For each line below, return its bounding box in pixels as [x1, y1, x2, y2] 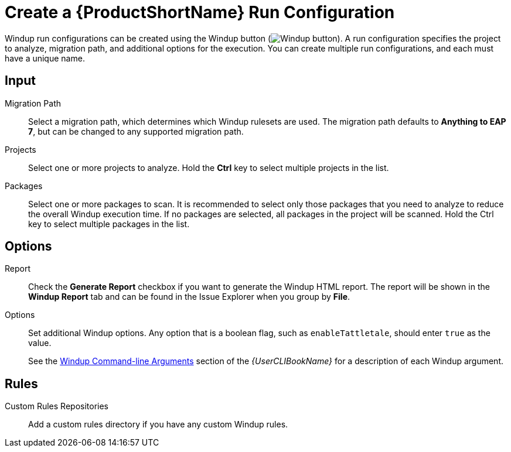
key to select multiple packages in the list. [28, 218, 190, 229]
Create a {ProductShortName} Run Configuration [5, 2, 395, 22]
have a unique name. [5, 53, 85, 63]
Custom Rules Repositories [5, 401, 109, 412]
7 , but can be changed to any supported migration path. [28, 126, 244, 136]
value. [28, 338, 52, 348]
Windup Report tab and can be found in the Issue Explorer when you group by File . [28, 292, 350, 302]
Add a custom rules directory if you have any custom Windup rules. [28, 419, 288, 430]
